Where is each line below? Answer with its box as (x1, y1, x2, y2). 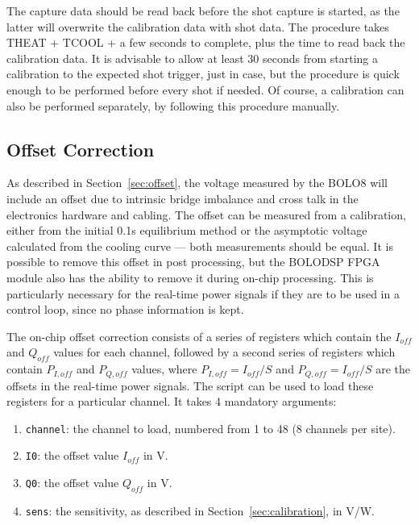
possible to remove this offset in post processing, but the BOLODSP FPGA (6, 253, 380, 270)
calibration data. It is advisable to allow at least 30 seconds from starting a (6, 49, 379, 66)
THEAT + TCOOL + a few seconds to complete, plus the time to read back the (6, 34, 405, 51)
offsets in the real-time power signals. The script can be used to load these (6, 377, 374, 394)
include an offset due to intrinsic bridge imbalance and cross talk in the (6, 190, 359, 206)
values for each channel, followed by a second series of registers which (53, 344, 396, 360)
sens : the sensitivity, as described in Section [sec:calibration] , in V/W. (25, 502, 375, 519)
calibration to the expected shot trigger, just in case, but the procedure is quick (6, 65, 400, 82)
